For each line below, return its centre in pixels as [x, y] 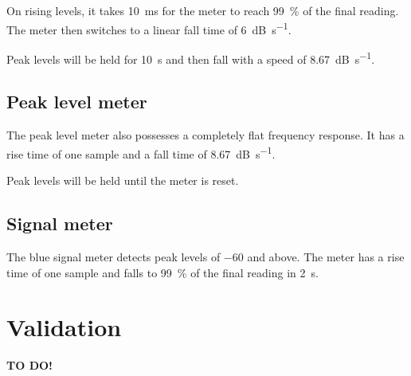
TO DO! [30, 365]
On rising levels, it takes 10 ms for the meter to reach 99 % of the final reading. [203, 10]
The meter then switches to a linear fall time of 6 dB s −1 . [149, 28]
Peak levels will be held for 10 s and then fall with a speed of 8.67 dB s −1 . [191, 57]
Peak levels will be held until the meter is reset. [123, 180]
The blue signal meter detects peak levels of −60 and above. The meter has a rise [205, 256]
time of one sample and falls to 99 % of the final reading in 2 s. [162, 272]
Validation [64, 327]
